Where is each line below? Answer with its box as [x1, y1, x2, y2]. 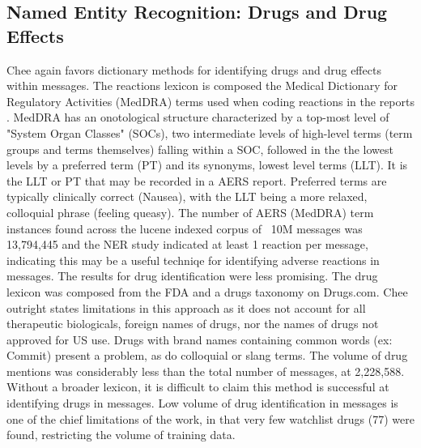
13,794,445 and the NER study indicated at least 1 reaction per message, [6, 236, 368, 253]
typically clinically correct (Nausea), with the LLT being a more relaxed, [6, 188, 368, 205]
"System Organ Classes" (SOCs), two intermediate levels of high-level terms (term [6, 124, 413, 141]
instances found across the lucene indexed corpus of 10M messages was [6, 220, 363, 237]
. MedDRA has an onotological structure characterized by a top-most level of [6, 109, 389, 126]
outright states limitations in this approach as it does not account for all [6, 299, 366, 316]
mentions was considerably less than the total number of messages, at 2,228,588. [6, 362, 405, 379]
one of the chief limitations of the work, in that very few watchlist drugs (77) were [6, 410, 415, 427]
